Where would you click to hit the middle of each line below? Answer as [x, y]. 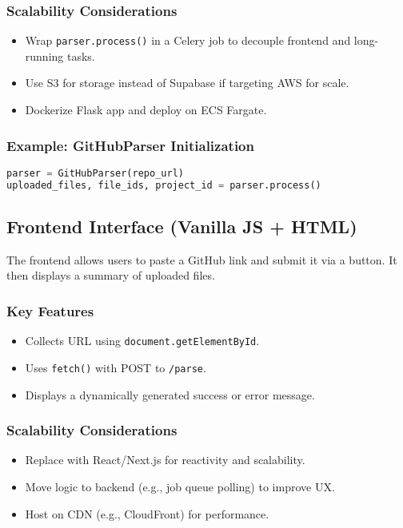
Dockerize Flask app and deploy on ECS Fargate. [146, 110]
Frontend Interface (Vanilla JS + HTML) [182, 226]
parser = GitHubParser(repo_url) [95, 173]
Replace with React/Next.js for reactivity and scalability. [165, 460]
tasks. [81, 56]
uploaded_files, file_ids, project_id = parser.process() [164, 185]
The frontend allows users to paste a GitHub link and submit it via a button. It [202, 259]
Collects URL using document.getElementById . [142, 341]
